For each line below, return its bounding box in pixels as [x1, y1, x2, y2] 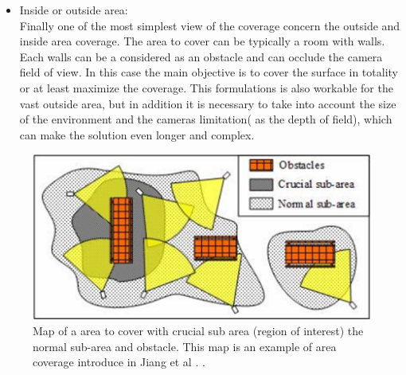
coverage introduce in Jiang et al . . [33, 354, 205, 370]
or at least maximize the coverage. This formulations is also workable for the [19, 79, 393, 96]
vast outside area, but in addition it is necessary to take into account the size [19, 95, 396, 111]
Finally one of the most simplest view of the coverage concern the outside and [19, 17, 400, 33]
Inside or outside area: [19, 2, 128, 18]
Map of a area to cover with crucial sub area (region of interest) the [33, 322, 364, 339]
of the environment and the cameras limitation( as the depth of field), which [19, 111, 392, 127]
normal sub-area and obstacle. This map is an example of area [33, 338, 337, 354]
